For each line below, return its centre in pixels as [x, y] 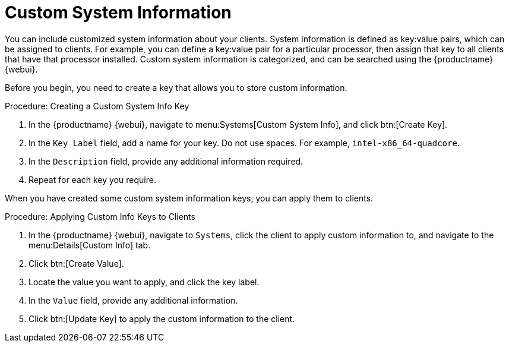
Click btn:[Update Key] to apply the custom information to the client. [162, 318]
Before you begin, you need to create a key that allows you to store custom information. [176, 87]
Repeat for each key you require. [92, 179]
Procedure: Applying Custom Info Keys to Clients [100, 216]
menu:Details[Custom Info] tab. [90, 245]
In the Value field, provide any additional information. [133, 300]
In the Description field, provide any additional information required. [166, 161]
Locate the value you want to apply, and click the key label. [144, 282]
